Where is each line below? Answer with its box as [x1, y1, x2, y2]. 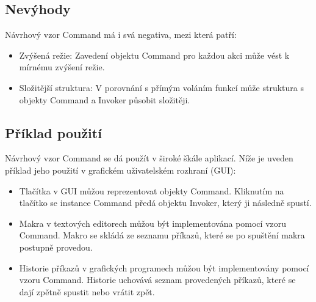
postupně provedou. [19, 240, 93, 253]
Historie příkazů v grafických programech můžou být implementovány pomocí [19, 261, 309, 274]
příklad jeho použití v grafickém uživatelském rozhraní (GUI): [5, 163, 236, 176]
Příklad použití [5, 123, 102, 142]
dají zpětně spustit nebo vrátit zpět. [19, 285, 155, 298]
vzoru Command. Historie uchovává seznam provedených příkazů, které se [19, 273, 296, 286]
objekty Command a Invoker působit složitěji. [19, 93, 190, 106]
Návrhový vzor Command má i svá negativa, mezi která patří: [5, 28, 237, 41]
